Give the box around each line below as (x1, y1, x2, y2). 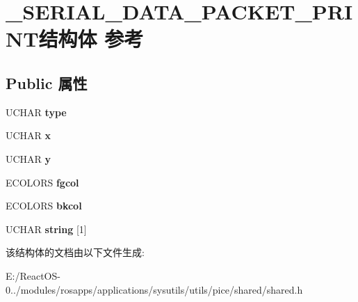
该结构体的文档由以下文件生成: (6, 245, 145, 260)
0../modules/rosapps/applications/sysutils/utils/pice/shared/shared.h (6, 282, 303, 296)
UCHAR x (6, 128, 51, 143)
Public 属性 (6, 72, 88, 93)
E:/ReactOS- (6, 268, 60, 283)
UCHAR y (6, 151, 51, 166)
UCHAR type (6, 104, 67, 119)
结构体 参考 (38, 24, 144, 53)
